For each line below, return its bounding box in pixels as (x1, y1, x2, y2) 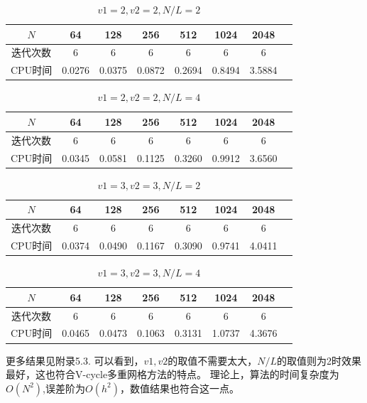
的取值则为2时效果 (277, 353, 362, 367)
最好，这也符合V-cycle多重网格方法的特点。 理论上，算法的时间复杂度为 (6, 367, 339, 382)
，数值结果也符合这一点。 (119, 380, 239, 395)
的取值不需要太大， (168, 353, 258, 367)
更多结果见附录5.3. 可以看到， (6, 353, 144, 367)
